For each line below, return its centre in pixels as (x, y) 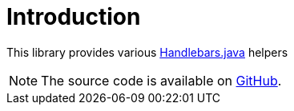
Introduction (74, 17)
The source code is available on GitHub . (161, 80)
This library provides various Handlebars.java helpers (147, 52)
